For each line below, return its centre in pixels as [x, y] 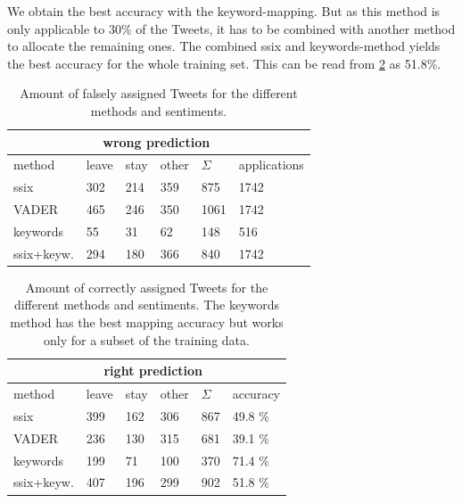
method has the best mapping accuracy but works [147, 322]
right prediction [153, 371]
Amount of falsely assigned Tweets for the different [159, 93]
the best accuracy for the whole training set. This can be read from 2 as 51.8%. [224, 63]
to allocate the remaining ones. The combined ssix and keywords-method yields [224, 46]
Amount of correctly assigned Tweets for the [147, 287]
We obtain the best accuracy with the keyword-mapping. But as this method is [224, 11]
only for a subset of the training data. [147, 339]
